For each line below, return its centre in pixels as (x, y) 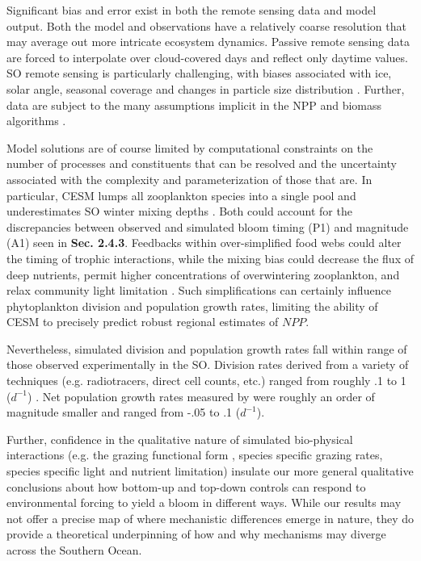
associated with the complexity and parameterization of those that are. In (189, 179)
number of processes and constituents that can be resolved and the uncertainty (202, 163)
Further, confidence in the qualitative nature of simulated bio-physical (180, 439)
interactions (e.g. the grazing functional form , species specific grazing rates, (195, 455)
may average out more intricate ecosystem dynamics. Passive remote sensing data (208, 42)
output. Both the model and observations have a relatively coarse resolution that (206, 25)
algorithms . (36, 121)
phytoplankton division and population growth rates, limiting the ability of (192, 306)
